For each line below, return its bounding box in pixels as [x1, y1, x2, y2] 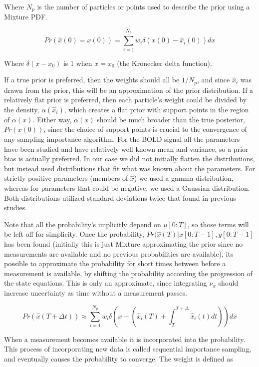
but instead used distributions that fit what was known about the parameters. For [4, 163, 256, 173]
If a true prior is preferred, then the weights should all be [4, 74, 180, 85]
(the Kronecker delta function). [117, 57, 212, 68]
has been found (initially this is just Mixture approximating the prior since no [4, 238, 243, 249]
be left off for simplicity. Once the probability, [4, 229, 144, 239]
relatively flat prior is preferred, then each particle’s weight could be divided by [4, 94, 247, 105]
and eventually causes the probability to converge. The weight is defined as [4, 353, 233, 364]
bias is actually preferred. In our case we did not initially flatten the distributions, [4, 153, 255, 164]
